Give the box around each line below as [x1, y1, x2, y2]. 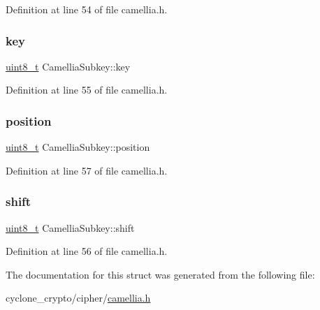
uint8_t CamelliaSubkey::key [6, 59, 131, 73]
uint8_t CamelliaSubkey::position [6, 140, 150, 154]
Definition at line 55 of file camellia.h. [6, 82, 168, 97]
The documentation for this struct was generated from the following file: [6, 267, 315, 281]
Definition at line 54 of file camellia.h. [6, 2, 168, 16]
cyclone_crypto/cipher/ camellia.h [6, 290, 151, 305]
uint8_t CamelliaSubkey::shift [6, 220, 135, 235]
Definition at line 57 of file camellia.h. [6, 163, 168, 177]
